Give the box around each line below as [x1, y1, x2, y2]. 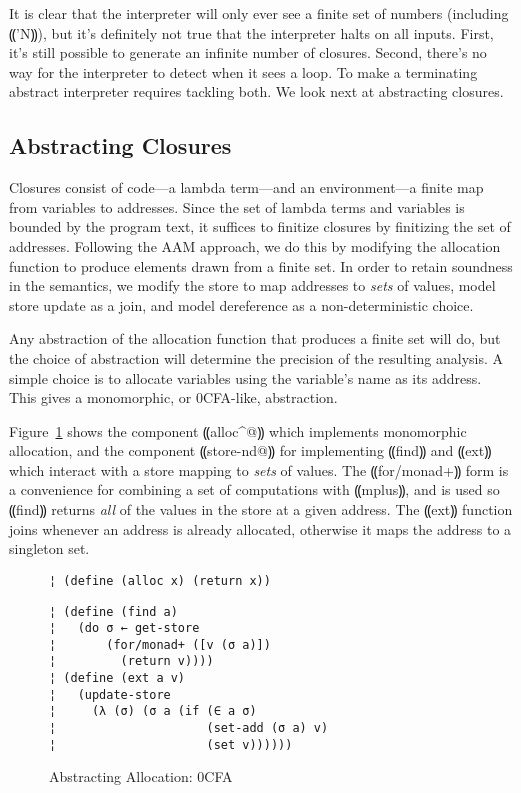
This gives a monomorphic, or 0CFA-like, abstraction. [9, 387, 338, 408]
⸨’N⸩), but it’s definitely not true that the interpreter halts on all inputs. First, [9, 22, 494, 43]
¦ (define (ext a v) [49, 671, 186, 686]
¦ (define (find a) [49, 604, 178, 619]
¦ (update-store [49, 687, 171, 702]
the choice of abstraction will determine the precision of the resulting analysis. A [9, 347, 504, 368]
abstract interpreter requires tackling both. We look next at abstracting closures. [9, 81, 504, 102]
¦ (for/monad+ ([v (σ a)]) [49, 637, 271, 652]
